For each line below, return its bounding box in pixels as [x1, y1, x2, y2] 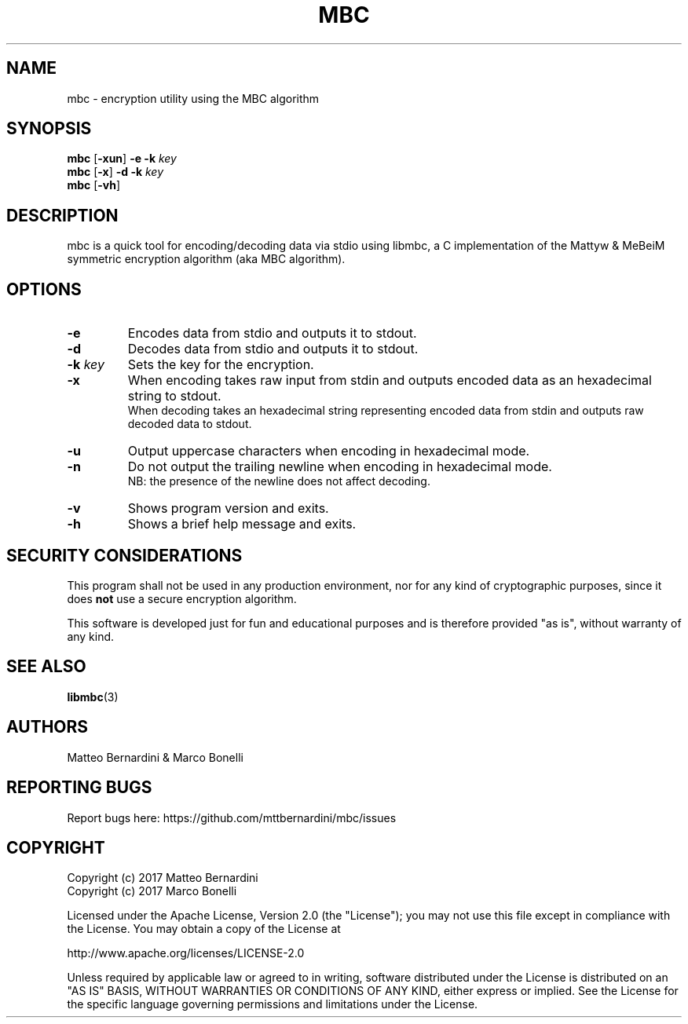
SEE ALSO [6, 656, 86, 677]
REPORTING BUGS [6, 777, 152, 798]
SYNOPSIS [6, 119, 92, 139]
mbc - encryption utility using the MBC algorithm [67, 91, 320, 105]
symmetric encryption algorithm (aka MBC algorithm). [67, 252, 346, 266]
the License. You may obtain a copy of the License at [67, 922, 341, 936]
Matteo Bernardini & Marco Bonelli [67, 750, 243, 764]
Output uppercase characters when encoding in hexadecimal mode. [127, 443, 530, 459]
